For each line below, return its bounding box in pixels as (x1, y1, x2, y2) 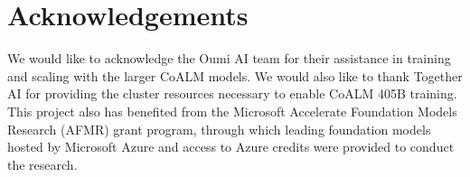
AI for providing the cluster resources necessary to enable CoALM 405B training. (7, 84, 457, 103)
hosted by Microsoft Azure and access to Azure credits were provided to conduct (7, 137, 455, 156)
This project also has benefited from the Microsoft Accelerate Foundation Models (7, 101, 457, 120)
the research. (7, 154, 78, 173)
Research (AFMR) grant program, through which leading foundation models (7, 119, 431, 138)
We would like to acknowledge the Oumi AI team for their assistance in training (7, 49, 451, 68)
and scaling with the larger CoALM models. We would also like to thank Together (7, 66, 463, 85)
